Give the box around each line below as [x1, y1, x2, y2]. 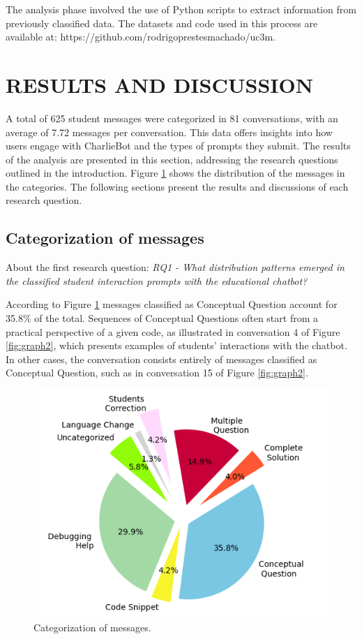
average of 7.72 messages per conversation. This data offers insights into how [6, 124, 333, 139]
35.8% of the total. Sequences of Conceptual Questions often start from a [6, 311, 318, 325]
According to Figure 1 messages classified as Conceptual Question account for [6, 297, 338, 311]
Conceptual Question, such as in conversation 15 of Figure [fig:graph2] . [6, 365, 308, 380]
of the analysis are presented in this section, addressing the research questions [6, 152, 338, 166]
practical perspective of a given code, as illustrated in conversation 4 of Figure [6, 324, 340, 339]
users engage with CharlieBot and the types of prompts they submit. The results [6, 138, 351, 153]
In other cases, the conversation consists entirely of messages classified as [6, 351, 317, 366]
